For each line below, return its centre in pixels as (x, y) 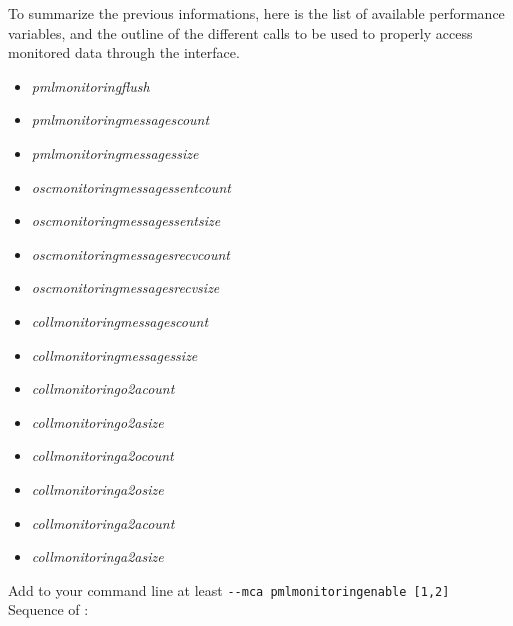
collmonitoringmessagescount (120, 320)
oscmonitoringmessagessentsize (126, 220)
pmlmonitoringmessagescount (120, 119)
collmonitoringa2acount (103, 522)
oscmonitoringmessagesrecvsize (125, 287)
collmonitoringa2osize (97, 488)
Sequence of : (48, 609)
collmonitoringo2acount (103, 388)
